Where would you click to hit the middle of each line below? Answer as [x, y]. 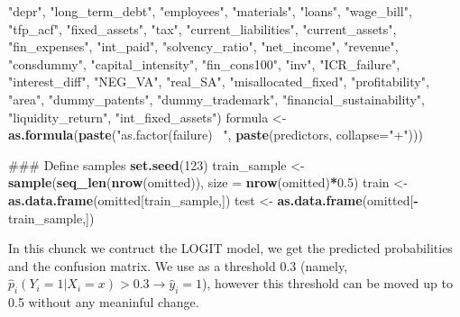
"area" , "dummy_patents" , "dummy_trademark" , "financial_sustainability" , [216, 99]
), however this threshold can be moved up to [327, 283]
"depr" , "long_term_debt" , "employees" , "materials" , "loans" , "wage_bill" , [210, 11]
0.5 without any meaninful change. [104, 302]
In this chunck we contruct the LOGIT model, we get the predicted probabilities [230, 248]
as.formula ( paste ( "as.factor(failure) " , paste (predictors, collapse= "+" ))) [216, 135]
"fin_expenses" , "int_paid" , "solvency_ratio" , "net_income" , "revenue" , [203, 46]
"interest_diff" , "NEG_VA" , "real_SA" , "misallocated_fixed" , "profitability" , [219, 82]
